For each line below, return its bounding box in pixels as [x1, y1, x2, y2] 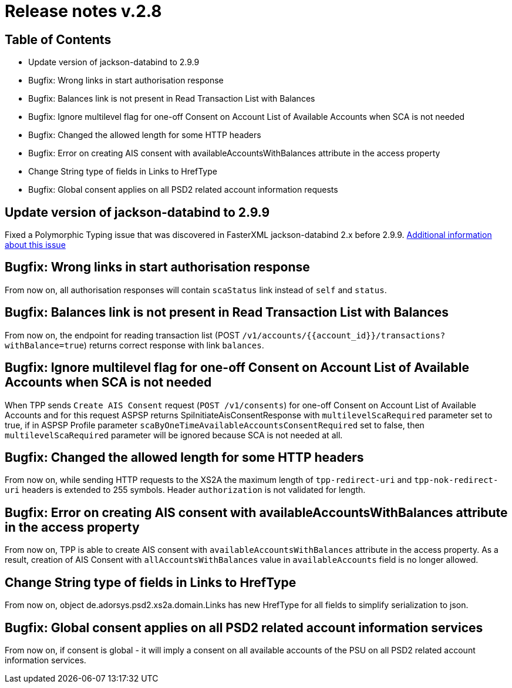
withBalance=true [5, 340, 84, 350]
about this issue [5, 240, 66, 250]
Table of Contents [5, 32, 112, 47]
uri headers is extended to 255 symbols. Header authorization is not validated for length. [5, 485, 366, 495]
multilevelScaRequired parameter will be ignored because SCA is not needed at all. [5, 429, 343, 440]
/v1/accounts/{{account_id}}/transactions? [242, 330, 446, 340]
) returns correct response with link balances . [83, 340, 264, 350]
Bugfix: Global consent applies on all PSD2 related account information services [5, 620, 483, 635]
